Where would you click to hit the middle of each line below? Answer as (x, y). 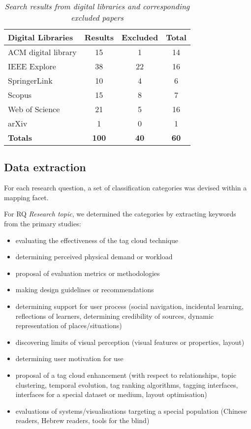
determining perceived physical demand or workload (94, 257)
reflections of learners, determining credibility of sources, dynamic (115, 316)
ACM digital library (42, 52)
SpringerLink (30, 80)
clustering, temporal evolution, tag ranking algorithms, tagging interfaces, (127, 384)
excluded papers (97, 17)
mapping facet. (26, 197)
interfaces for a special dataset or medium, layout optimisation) (111, 394)
